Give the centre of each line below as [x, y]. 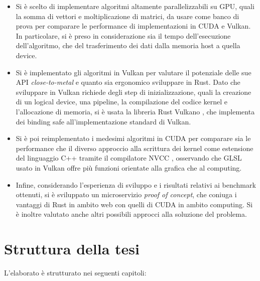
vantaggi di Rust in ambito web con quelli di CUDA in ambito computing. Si [134, 204]
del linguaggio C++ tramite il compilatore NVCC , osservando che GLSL [129, 158]
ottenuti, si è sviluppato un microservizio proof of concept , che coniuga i [126, 194]
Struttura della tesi [72, 249]
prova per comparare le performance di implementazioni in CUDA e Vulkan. [133, 26]
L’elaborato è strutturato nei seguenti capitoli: [75, 272]
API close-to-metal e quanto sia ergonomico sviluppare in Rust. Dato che [128, 82]
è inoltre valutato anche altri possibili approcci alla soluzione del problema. [131, 214]
